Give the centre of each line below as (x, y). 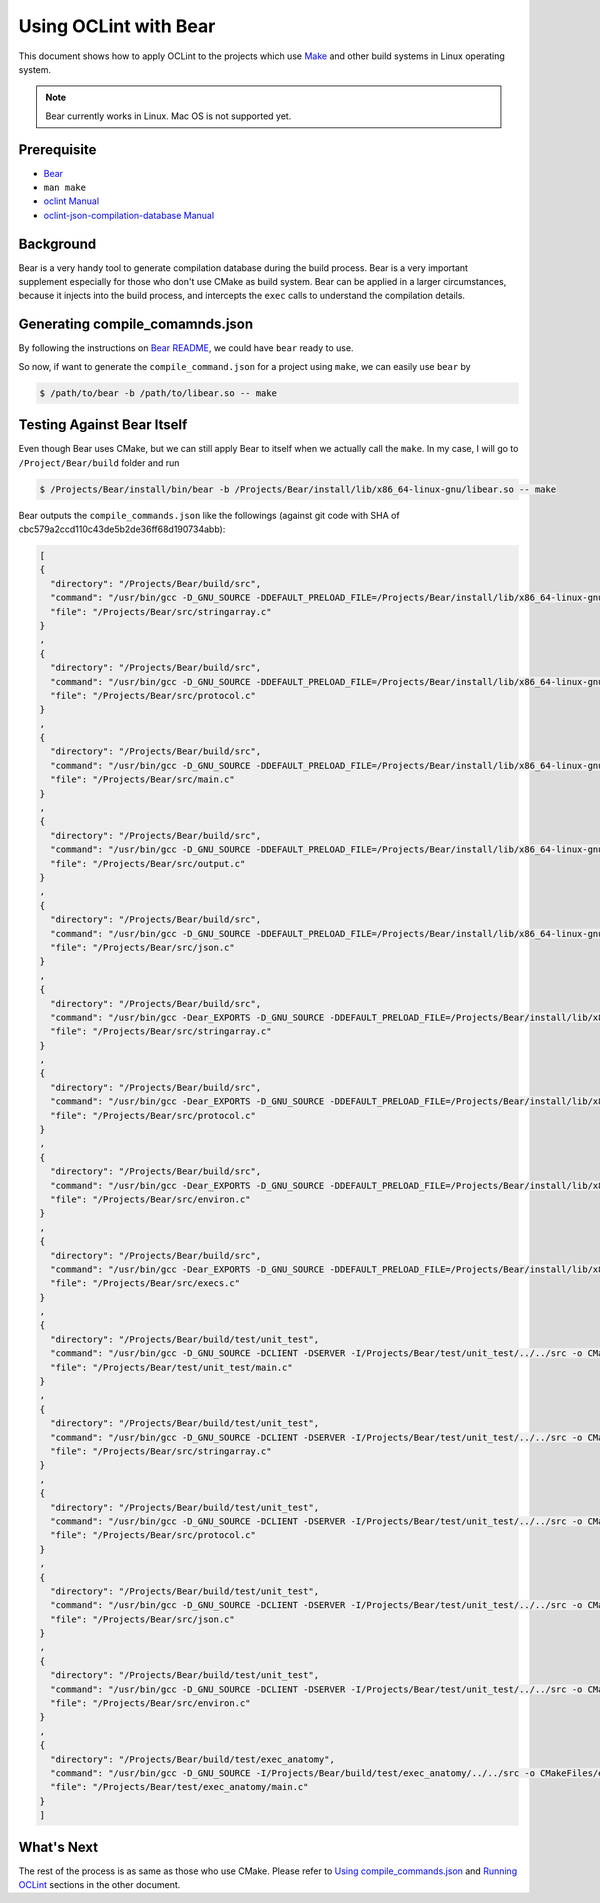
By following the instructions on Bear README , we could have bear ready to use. (186, 348)
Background (57, 243)
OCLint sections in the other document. (99, 1885)
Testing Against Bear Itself (103, 425)
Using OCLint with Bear (117, 26)
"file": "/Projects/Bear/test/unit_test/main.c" (172, 1367)
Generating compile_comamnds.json (136, 324)
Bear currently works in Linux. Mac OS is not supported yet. (168, 116)
